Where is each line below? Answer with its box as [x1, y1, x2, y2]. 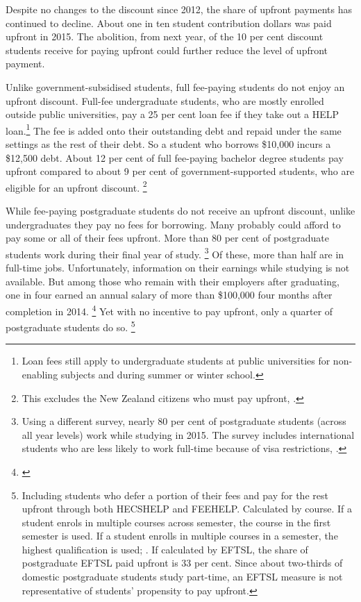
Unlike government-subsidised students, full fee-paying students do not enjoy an [6, 79, 345, 94]
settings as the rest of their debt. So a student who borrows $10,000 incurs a [6, 137, 331, 151]
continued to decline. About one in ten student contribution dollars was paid [6, 15, 332, 30]
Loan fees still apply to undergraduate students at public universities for [22, 353, 330, 368]
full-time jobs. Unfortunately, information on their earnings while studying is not [6, 260, 350, 275]
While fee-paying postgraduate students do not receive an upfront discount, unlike [6, 203, 355, 218]
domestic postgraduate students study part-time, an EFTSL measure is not [22, 569, 343, 584]
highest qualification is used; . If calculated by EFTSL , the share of [22, 542, 308, 556]
